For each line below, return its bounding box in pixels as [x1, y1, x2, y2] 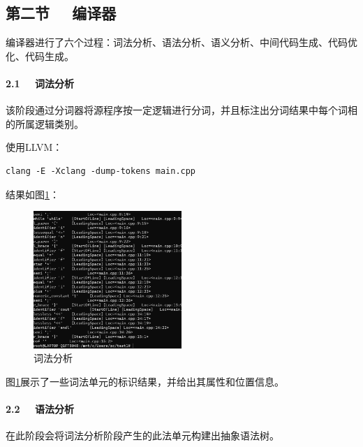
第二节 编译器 [6, 2, 117, 24]
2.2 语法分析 [6, 401, 75, 416]
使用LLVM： [6, 140, 63, 154]
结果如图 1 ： [6, 186, 59, 201]
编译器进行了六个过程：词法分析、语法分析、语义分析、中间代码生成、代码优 [6, 35, 357, 50]
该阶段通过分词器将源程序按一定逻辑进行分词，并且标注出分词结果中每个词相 [6, 103, 357, 117]
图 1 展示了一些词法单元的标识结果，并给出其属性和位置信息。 [6, 374, 284, 388]
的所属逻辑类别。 [6, 116, 84, 131]
